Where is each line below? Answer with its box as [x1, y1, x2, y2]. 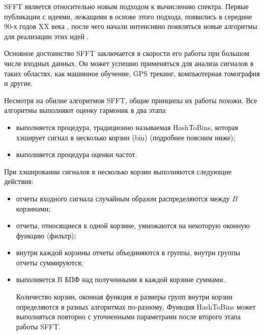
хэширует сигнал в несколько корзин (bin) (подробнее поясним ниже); [16, 132, 236, 142]
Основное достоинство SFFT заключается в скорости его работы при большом [4, 48, 249, 58]
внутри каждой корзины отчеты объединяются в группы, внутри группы [16, 247, 241, 258]
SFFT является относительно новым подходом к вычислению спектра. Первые [4, 1, 249, 11]
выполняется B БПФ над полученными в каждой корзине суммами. [16, 274, 225, 285]
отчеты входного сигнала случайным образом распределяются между [16, 193, 230, 203]
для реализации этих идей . [4, 31, 89, 41]
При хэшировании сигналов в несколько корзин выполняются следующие [4, 166, 232, 176]
